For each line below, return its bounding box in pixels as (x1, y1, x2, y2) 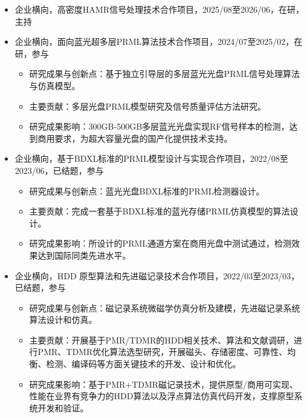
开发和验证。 (37, 401, 89, 414)
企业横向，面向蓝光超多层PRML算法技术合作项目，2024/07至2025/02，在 (15, 35, 303, 48)
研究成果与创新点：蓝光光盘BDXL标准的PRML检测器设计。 (29, 184, 265, 197)
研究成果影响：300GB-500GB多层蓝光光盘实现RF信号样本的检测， (29, 120, 289, 133)
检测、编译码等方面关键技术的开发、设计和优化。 (46, 357, 241, 370)
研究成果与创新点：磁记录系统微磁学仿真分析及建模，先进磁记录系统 (29, 301, 300, 314)
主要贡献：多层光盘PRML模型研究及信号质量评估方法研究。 (29, 99, 267, 112)
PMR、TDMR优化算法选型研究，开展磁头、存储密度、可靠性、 (37, 345, 288, 358)
